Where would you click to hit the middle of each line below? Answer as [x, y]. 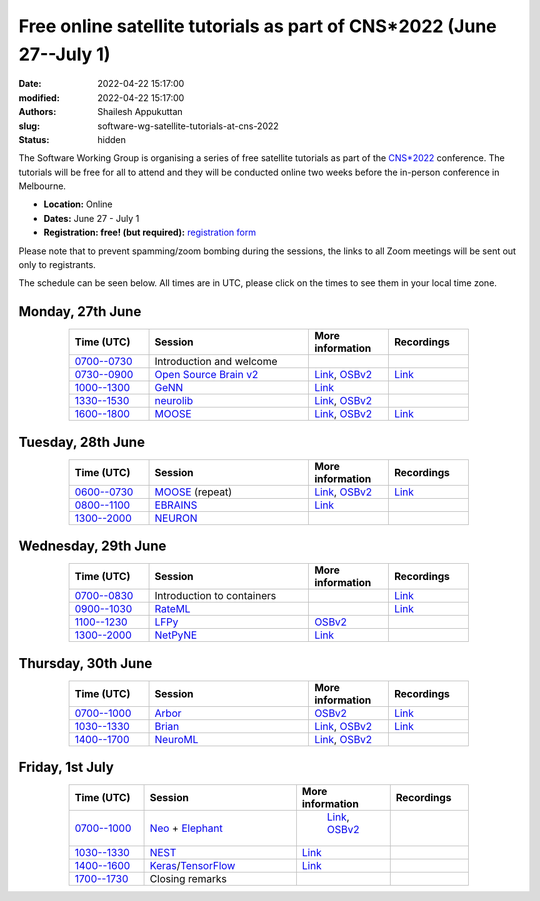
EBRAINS [176, 505]
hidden [112, 139]
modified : [39, 97]
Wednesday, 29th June [92, 546]
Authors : [37, 112]
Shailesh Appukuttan [140, 112]
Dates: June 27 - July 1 [91, 218]
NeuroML [176, 739]
